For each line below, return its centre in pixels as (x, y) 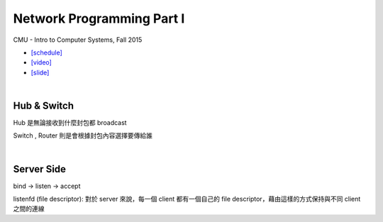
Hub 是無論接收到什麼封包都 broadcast (70, 123)
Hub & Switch (44, 105)
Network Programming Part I (99, 18)
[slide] (40, 72)
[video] (41, 62)
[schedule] (47, 52)
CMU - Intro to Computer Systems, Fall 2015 (78, 40)
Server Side (40, 169)
